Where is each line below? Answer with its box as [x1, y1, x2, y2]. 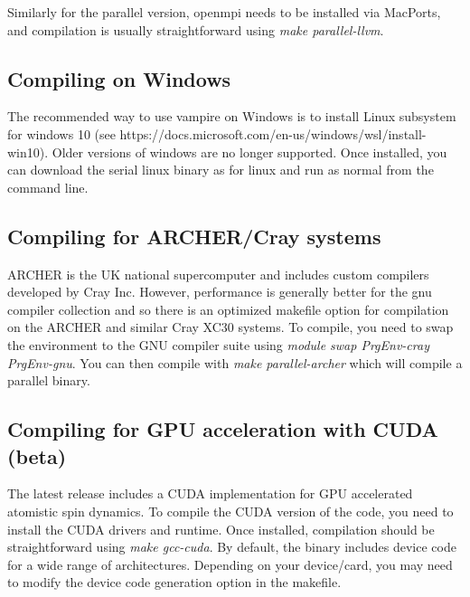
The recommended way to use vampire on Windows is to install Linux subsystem [7, 107, 456, 126]
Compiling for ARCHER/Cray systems [7, 222, 381, 250]
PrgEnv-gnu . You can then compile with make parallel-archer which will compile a [7, 353, 463, 372]
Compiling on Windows [7, 64, 231, 92]
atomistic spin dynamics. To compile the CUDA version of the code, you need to [7, 501, 454, 520]
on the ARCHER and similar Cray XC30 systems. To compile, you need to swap [7, 317, 454, 336]
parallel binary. [7, 371, 90, 390]
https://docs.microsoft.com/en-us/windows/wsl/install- [119, 124, 427, 143]
